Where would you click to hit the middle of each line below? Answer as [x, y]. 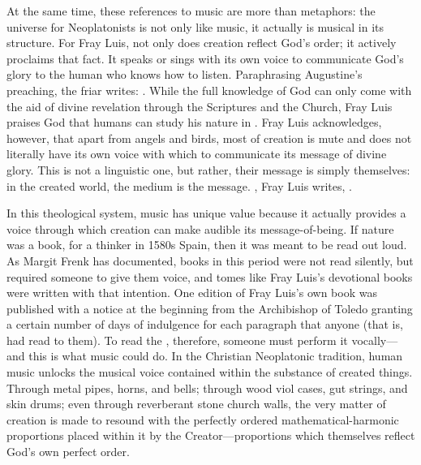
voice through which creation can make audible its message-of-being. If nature [200, 228]
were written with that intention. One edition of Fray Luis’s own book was [192, 293]
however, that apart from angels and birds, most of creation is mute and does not [209, 138]
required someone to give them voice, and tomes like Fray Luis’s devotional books [210, 276]
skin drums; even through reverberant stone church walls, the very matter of [196, 404]
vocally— [375, 340]
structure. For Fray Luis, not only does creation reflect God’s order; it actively [202, 43]
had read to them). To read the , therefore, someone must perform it [177, 340]
